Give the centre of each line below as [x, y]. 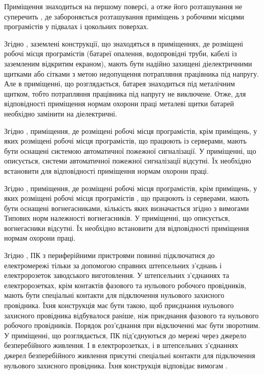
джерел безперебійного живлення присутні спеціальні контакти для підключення [130, 355]
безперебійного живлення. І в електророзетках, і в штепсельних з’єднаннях [121, 345]
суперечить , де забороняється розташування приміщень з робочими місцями [124, 16]
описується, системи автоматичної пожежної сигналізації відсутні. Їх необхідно [128, 161]
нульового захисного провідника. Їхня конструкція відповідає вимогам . [116, 365]
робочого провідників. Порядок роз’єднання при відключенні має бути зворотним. [132, 325]
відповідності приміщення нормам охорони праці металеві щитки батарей [119, 103]
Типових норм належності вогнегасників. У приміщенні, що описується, [117, 218]
